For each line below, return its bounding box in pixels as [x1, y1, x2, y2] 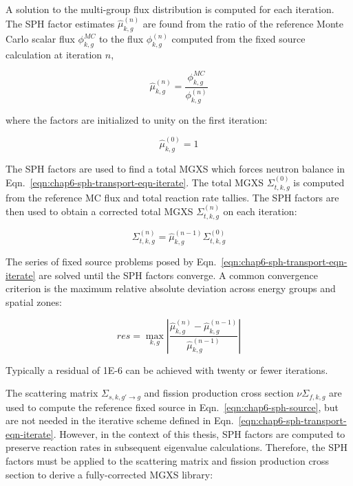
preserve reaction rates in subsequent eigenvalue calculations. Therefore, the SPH [6, 440, 348, 454]
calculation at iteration [6, 47, 103, 61]
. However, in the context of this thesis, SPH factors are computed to [53, 426, 345, 441]
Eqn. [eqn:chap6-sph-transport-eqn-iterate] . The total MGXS [6, 175, 264, 190]
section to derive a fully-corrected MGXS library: [6, 467, 213, 481]
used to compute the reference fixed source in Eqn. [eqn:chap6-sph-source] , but [6, 399, 339, 414]
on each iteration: [223, 204, 297, 219]
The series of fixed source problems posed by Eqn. [6, 254, 217, 269]
